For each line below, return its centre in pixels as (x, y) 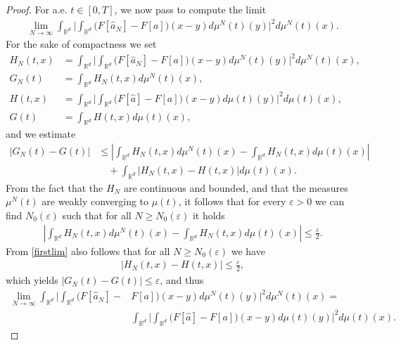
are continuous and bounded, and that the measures (236, 187)
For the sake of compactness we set (81, 44)
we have (248, 250)
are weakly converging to (95, 201)
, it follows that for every (232, 201)
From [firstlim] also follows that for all (88, 250)
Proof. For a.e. (37, 9)
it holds (209, 215)
